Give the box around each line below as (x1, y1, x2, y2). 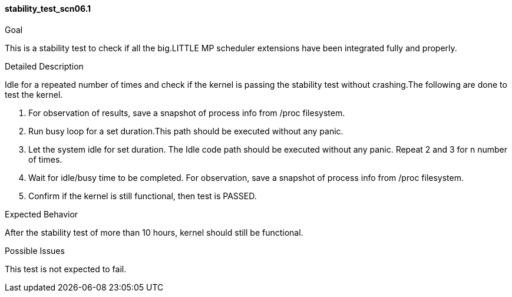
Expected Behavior (5, 209, 78, 219)
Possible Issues (5, 245, 65, 256)
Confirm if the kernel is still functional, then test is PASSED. (28, 190, 257, 201)
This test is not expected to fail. (5, 263, 127, 274)
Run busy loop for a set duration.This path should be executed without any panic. (28, 126, 343, 136)
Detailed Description (5, 61, 84, 71)
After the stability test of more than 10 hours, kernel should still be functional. (5, 227, 303, 237)
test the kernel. (5, 89, 63, 100)
